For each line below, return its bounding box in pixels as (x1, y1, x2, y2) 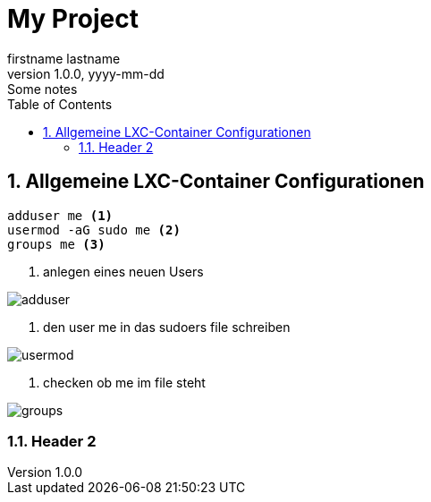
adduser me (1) (7, 208, 114, 223)
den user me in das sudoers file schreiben (43, 319, 291, 335)
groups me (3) (7, 236, 106, 251)
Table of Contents (7, 96, 113, 112)
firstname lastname (7, 50, 121, 66)
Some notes (7, 81, 78, 97)
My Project (7, 4, 139, 34)
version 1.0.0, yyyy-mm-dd (7, 65, 165, 81)
